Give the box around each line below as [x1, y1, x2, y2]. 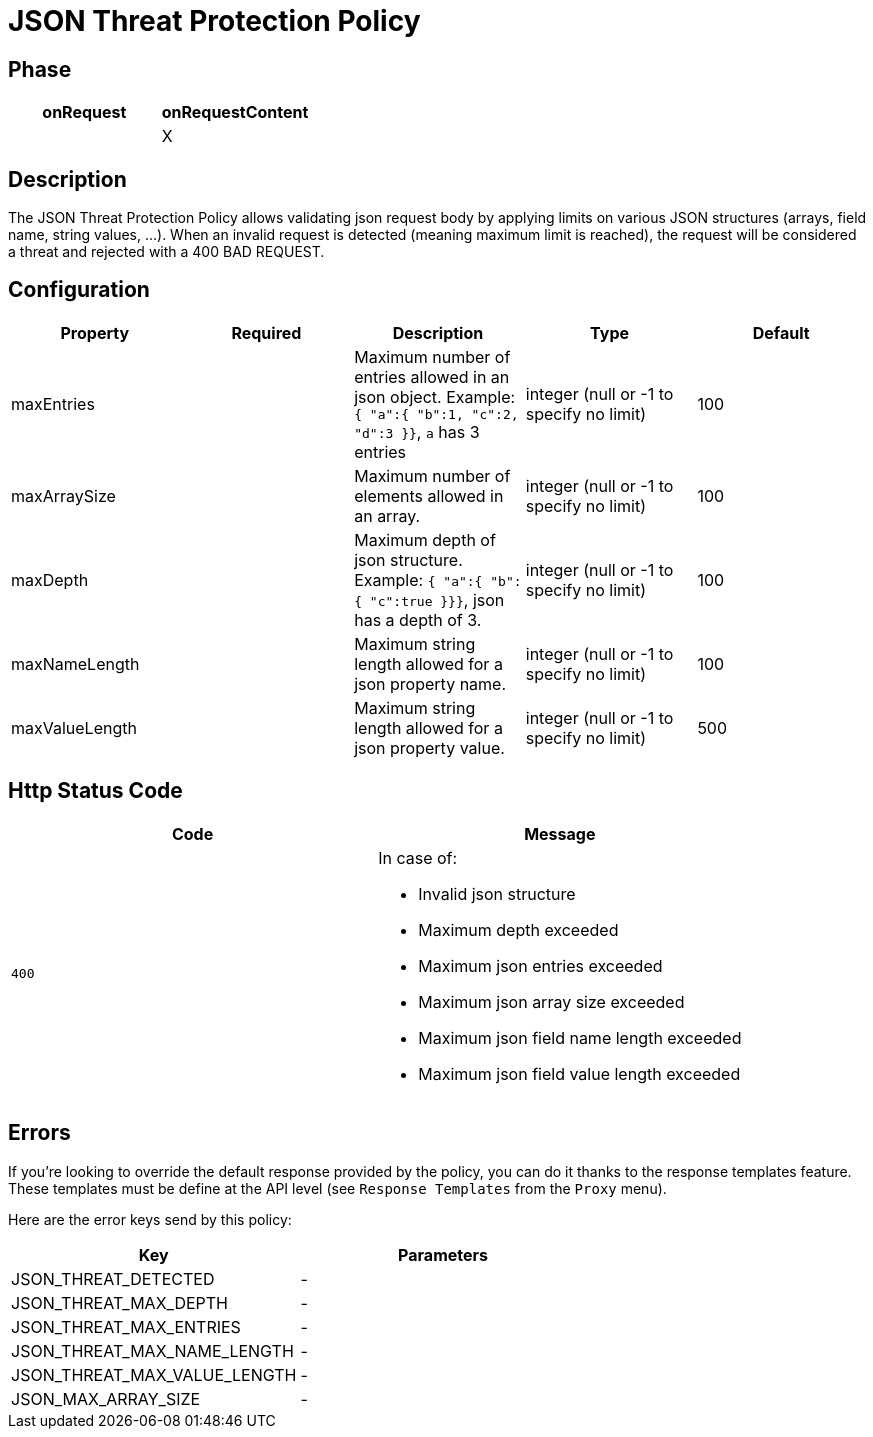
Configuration [8, 277, 150, 303]
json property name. [354, 673, 507, 694]
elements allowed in [354, 485, 504, 506]
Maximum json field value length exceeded [418, 1063, 741, 1084]
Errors [8, 1120, 71, 1146]
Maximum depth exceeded [418, 919, 619, 940]
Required [231, 322, 302, 343]
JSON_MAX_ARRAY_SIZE [11, 1388, 201, 1409]
